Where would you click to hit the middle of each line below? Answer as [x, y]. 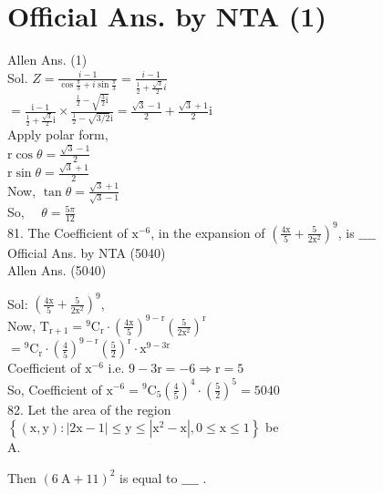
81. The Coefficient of [67, 232]
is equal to [149, 477]
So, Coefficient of [55, 389]
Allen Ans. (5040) [57, 270]
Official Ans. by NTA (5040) [87, 252]
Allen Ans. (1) [47, 60]
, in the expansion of [208, 232]
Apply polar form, [58, 134]
